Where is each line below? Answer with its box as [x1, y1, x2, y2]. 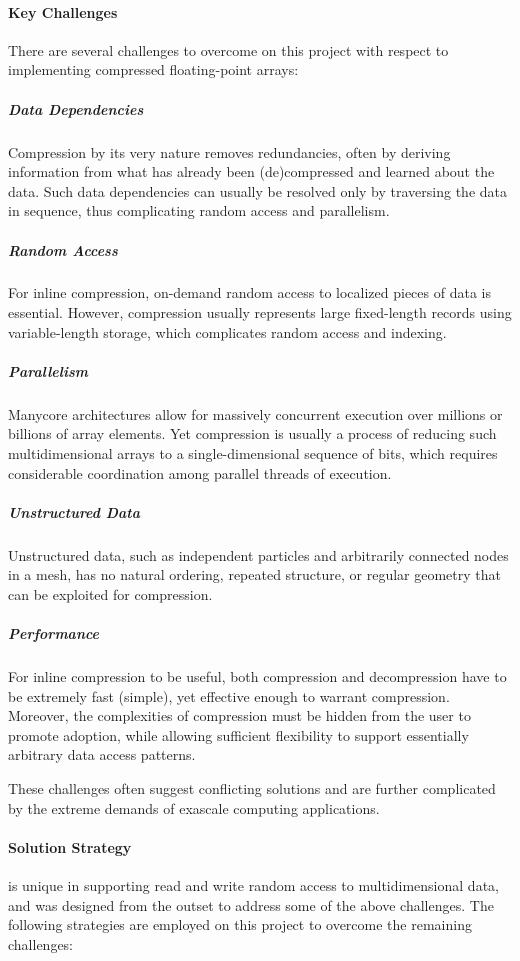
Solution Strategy [8, 836, 132, 857]
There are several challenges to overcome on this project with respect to [8, 39, 449, 60]
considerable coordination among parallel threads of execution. [8, 462, 392, 483]
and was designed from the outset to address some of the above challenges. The [8, 894, 494, 915]
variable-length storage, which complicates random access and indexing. [8, 321, 447, 342]
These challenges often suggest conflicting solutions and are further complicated [8, 778, 496, 799]
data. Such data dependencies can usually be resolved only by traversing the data [8, 180, 507, 201]
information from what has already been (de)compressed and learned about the [8, 161, 495, 182]
